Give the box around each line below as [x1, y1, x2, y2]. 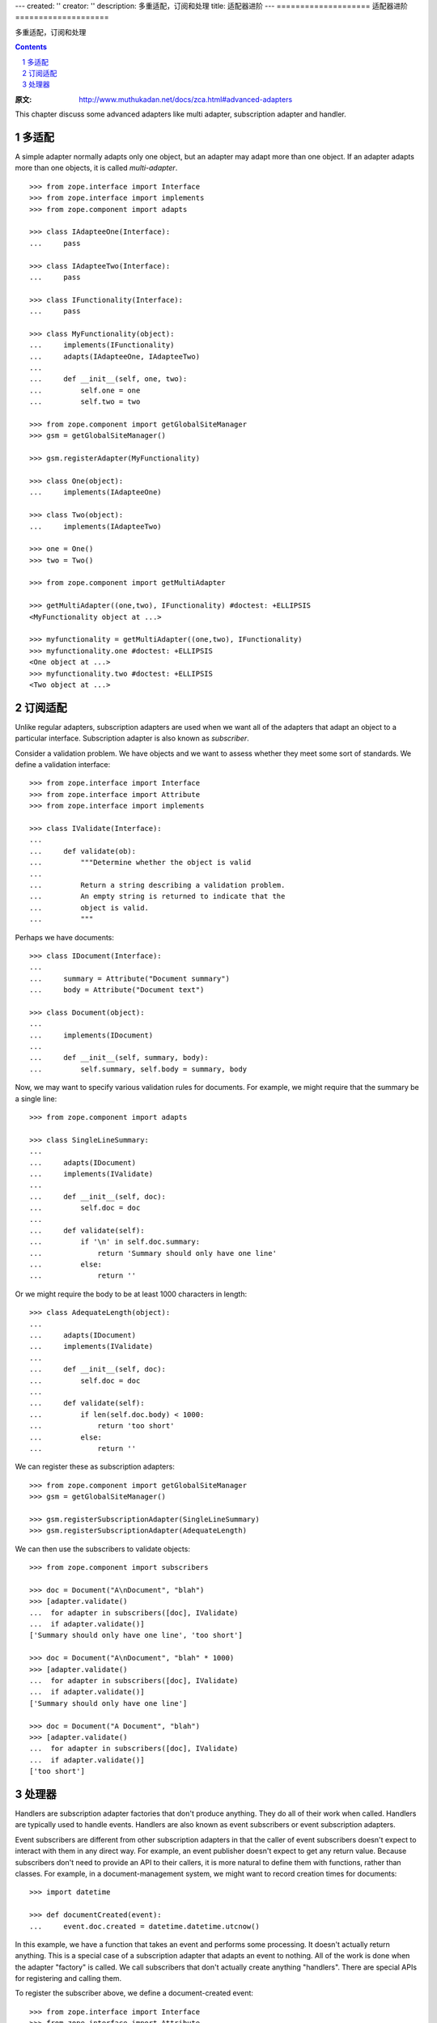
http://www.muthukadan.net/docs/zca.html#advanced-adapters [78, 94, 293, 104]
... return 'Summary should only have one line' [29, 1249, 277, 1257]
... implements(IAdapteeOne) [29, 488, 162, 497]
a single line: [15, 1093, 57, 1104]
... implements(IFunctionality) [29, 341, 175, 350]
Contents [15, 42, 48, 52]
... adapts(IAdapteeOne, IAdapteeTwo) [29, 352, 201, 361]
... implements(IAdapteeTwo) [29, 522, 162, 531]
